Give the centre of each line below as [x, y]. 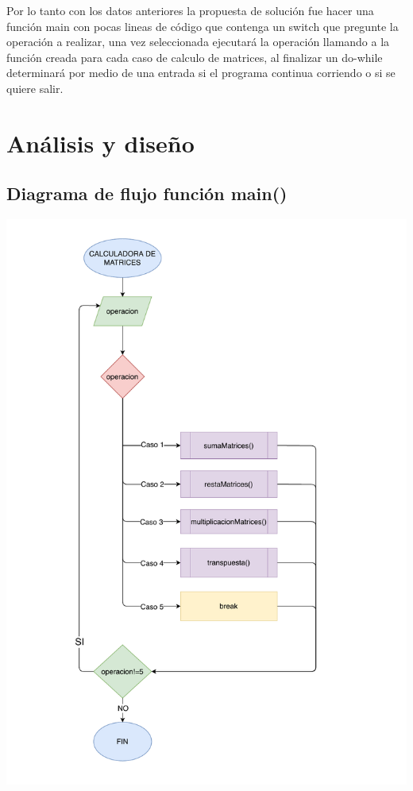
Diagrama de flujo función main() [147, 193]
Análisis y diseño [100, 143]
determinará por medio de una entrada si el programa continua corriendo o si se [201, 73]
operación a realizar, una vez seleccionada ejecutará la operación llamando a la [198, 42]
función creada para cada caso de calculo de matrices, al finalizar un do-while [195, 57]
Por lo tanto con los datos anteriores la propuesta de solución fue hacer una [190, 10]
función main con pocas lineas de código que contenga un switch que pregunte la [203, 26]
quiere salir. [35, 88]
